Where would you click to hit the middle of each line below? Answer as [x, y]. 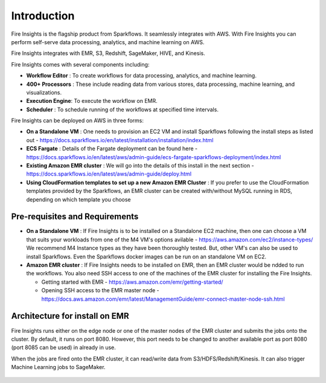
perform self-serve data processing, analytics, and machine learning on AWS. [108, 42]
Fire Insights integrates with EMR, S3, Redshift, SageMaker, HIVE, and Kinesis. [108, 53]
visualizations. [44, 92]
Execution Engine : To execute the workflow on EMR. [92, 101]
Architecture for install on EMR [70, 316]
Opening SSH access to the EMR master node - [100, 290]
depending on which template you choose [78, 199]
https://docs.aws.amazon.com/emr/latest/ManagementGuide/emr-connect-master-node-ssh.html [163, 299]
